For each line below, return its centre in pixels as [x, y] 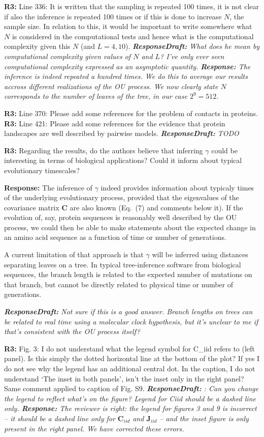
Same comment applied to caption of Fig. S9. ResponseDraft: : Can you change [131, 388]
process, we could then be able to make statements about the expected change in [130, 227]
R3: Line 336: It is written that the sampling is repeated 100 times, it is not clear [132, 6]
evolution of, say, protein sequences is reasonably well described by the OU [121, 217]
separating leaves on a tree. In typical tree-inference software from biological [123, 264]
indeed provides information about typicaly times [177, 187]
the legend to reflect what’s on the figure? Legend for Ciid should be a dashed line [130, 398]
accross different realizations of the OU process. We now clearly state [111, 86]
